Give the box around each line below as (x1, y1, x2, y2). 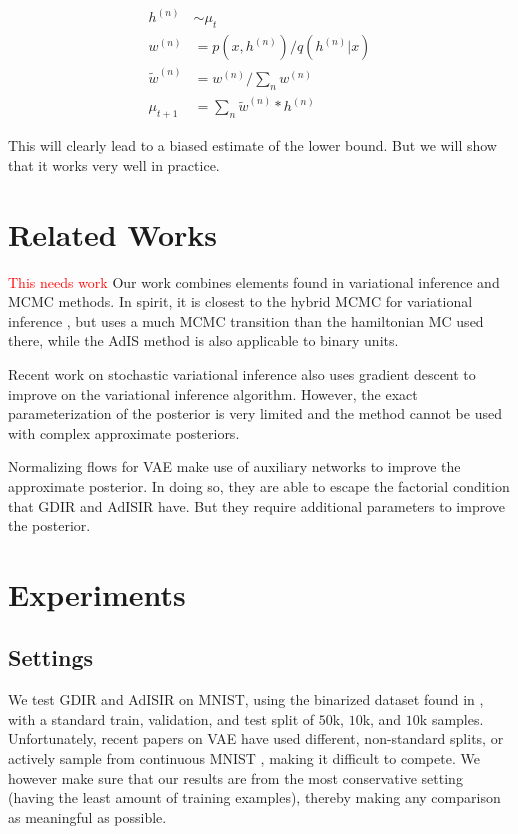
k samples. (419, 708, 484, 729)
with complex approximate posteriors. (8, 422, 240, 443)
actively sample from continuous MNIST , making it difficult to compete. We (8, 748, 480, 769)
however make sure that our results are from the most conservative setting (8, 767, 463, 788)
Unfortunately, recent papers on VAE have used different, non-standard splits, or (8, 728, 504, 749)
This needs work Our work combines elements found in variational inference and (8, 271, 500, 292)
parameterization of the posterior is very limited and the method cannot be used (8, 403, 502, 424)
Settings (8, 642, 93, 673)
